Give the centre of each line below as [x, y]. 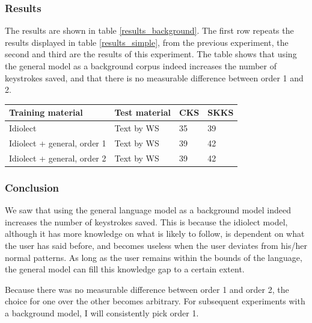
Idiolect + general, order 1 [58, 143]
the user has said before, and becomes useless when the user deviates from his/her [156, 245]
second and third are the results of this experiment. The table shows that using [151, 54]
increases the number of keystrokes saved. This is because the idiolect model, [146, 221]
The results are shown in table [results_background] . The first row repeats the [149, 30]
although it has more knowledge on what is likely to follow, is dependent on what [155, 234]
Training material [46, 112]
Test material [142, 112]
